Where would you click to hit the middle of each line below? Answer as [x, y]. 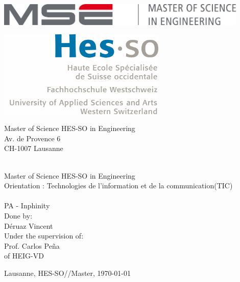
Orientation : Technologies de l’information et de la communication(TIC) [118, 186]
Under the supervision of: [44, 236]
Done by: [18, 215]
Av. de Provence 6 [32, 138]
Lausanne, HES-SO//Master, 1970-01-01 [67, 273]
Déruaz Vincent [29, 225]
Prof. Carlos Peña [32, 245]
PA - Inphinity [27, 205]
